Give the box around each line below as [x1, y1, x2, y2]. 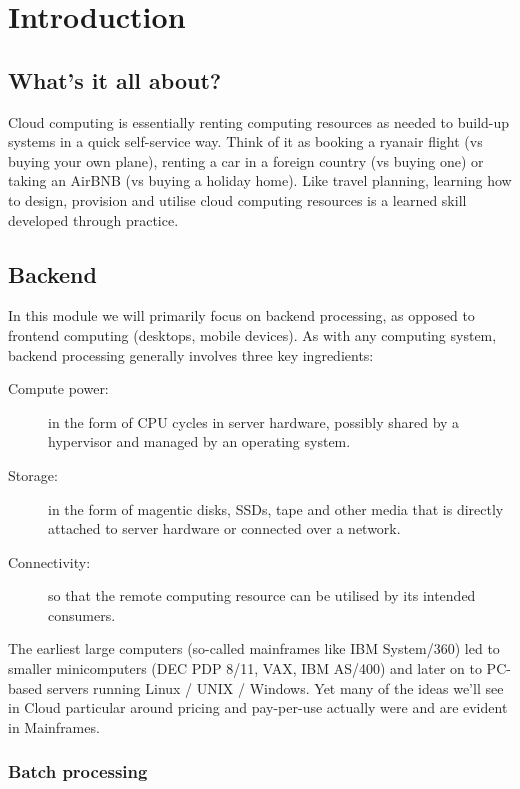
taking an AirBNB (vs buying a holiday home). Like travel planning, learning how [8, 170, 512, 191]
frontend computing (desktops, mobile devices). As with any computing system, [8, 324, 497, 345]
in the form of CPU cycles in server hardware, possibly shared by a [48, 411, 460, 432]
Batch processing [8, 759, 148, 784]
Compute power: [8, 378, 109, 399]
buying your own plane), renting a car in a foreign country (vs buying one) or [8, 150, 484, 171]
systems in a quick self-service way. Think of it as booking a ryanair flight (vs [8, 131, 483, 152]
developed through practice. [8, 209, 179, 230]
